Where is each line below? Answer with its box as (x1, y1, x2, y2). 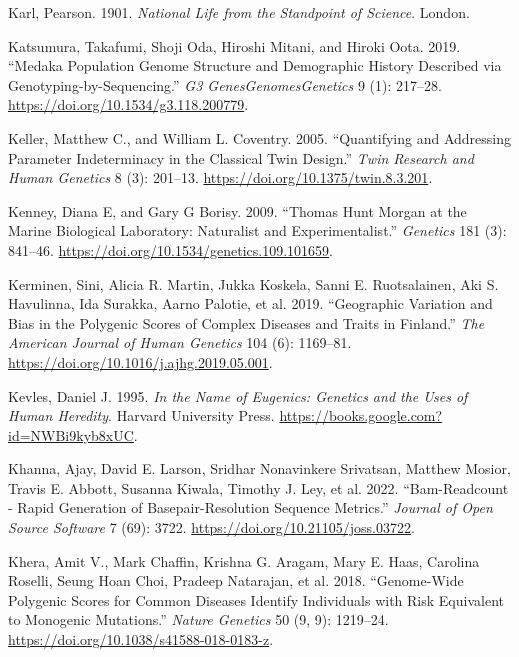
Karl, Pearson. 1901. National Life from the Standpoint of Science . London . (8, 2, 470, 22)
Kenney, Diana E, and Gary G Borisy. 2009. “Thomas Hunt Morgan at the (8, 200, 467, 221)
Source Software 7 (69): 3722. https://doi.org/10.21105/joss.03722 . (8, 517, 415, 538)
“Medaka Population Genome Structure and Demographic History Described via (8, 55, 502, 76)
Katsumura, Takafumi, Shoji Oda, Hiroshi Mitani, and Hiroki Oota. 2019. (8, 35, 461, 56)
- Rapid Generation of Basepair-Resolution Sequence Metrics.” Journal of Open (8, 497, 493, 518)
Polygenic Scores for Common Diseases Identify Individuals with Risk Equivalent (8, 589, 504, 610)
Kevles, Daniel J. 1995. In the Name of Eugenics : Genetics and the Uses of (8, 385, 468, 406)
